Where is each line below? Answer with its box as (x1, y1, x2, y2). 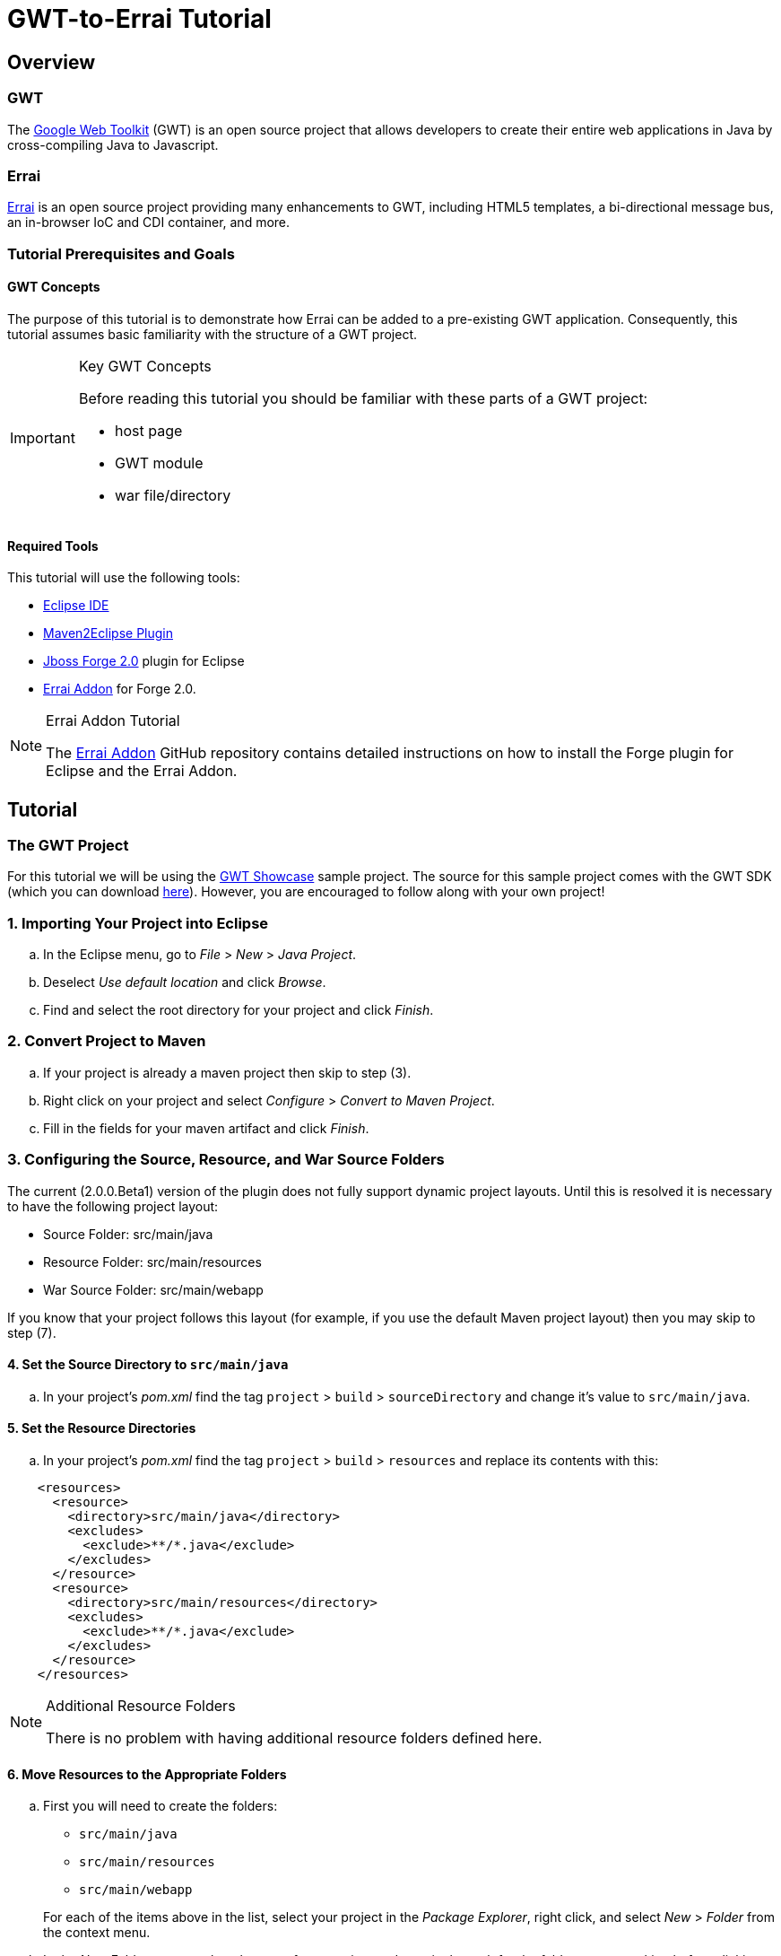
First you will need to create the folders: (43, 1798, 278, 1814)
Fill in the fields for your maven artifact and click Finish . (43, 1120, 369, 1136)
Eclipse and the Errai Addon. (46, 762, 238, 781)
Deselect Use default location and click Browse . (43, 974, 326, 991)
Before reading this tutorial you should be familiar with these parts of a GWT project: (78, 389, 648, 407)
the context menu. (43, 1925, 151, 1941)
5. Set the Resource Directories (7, 1420, 196, 1436)
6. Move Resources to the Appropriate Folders (7, 1766, 287, 1782)
